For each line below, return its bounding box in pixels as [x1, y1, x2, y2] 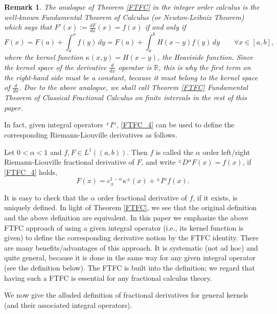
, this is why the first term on [158, 61, 251, 72]
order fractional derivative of [97, 192, 187, 203]
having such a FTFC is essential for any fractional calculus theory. [4, 272, 212, 283]
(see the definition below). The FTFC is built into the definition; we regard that [4, 262, 256, 273]
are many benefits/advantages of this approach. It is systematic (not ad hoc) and [4, 242, 258, 253]
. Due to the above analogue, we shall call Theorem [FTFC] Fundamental [19, 82, 248, 93]
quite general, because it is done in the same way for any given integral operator [4, 252, 256, 263]
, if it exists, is [193, 192, 238, 203]
